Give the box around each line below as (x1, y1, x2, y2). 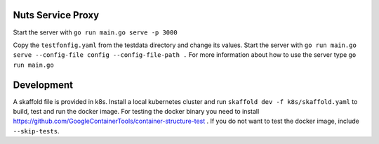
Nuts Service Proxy (13, 9, 100, 21)
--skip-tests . (13, 126, 60, 135)
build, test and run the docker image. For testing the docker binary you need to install (13, 107, 260, 115)
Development (13, 79, 74, 91)
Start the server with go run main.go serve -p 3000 (13, 28, 178, 37)
